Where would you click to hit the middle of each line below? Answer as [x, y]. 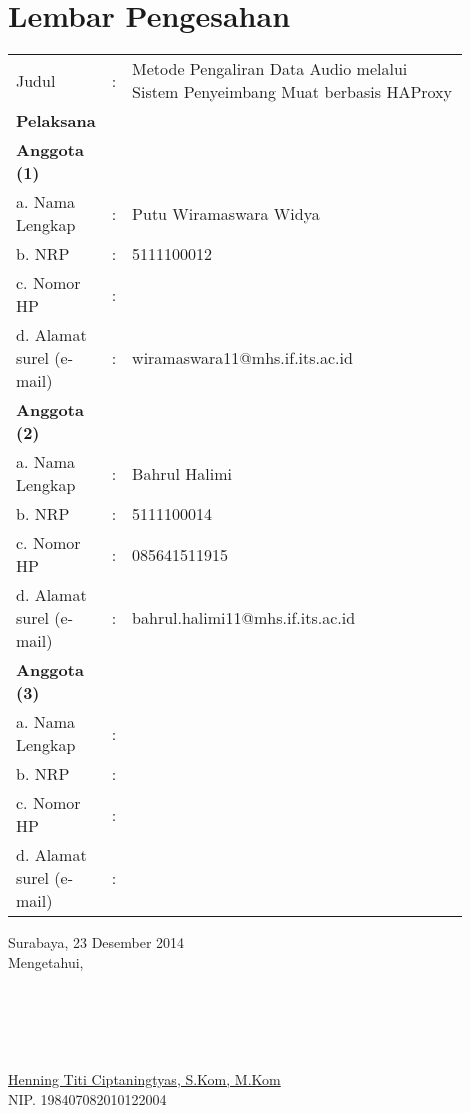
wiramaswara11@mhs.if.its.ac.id [242, 358]
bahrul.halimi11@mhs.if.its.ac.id [244, 618]
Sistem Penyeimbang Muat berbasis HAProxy [292, 92]
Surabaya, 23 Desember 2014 [96, 942]
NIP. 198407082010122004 [87, 1098]
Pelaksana [56, 121]
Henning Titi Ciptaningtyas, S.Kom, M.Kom [144, 1079]
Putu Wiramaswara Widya [226, 213]
